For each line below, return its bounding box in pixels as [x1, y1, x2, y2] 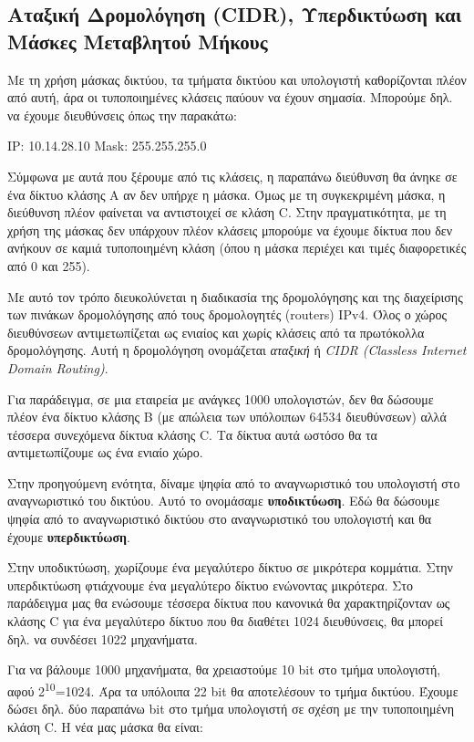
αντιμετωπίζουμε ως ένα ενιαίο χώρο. [7, 443, 203, 462]
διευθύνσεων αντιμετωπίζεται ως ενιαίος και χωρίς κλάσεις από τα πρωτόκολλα [7, 322, 425, 341]
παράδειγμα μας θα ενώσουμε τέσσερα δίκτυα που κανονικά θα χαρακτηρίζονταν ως [7, 593, 450, 612]
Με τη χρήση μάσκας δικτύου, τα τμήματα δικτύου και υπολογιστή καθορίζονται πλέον [7, 69, 467, 89]
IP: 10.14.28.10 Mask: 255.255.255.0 [7, 136, 207, 155]
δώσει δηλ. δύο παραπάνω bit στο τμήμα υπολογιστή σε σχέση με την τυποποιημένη [7, 699, 454, 718]
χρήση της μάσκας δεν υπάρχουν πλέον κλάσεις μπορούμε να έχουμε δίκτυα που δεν [7, 220, 453, 239]
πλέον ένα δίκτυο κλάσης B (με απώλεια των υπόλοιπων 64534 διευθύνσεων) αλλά [7, 407, 447, 426]
